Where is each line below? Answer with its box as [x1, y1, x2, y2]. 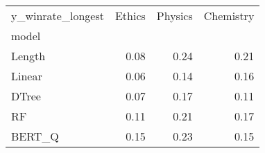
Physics [156, 8, 193, 24]
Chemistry [203, 8, 255, 24]
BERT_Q [11, 128, 59, 144]
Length [11, 48, 46, 64]
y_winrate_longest [11, 8, 104, 24]
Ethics [114, 8, 146, 24]
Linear [11, 68, 42, 84]
